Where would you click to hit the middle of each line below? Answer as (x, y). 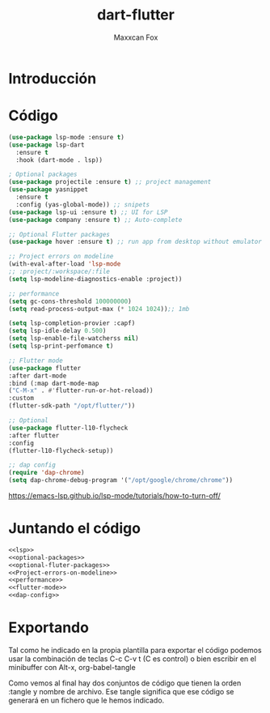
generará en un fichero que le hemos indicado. (86, 700)
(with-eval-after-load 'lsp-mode (65, 264)
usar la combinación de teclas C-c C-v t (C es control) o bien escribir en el (133, 659)
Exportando (49, 628)
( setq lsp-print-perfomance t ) (61, 346)
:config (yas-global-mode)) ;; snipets (83, 204)
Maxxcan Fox (136, 37)
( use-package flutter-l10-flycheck (68, 428)
